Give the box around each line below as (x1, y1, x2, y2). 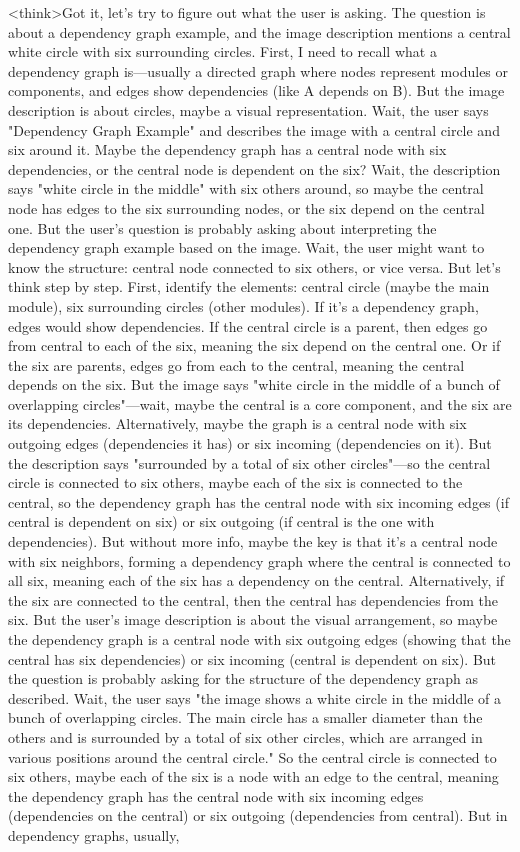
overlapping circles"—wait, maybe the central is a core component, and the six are (8, 393, 512, 414)
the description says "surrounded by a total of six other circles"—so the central (8, 452, 491, 473)
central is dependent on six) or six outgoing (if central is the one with (8, 511, 435, 532)
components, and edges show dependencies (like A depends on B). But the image (8, 80, 505, 101)
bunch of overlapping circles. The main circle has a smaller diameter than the (8, 707, 483, 728)
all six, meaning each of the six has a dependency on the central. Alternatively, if (8, 570, 505, 591)
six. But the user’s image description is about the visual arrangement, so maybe (8, 609, 498, 630)
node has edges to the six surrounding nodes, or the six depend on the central (8, 197, 485, 218)
